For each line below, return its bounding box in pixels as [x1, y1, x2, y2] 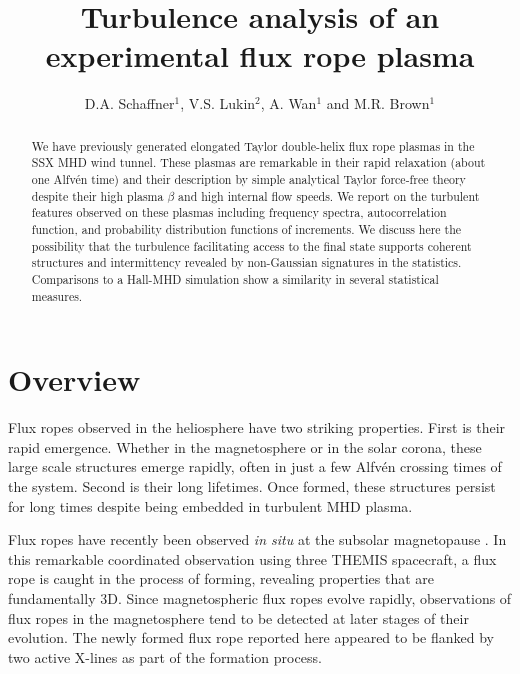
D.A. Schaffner [84, 93, 175, 114]
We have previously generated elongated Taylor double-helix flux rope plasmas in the [31, 137, 475, 154]
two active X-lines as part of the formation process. [8, 646, 322, 667]
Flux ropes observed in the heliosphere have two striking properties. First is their [8, 417, 506, 438]
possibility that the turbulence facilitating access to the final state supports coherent [31, 237, 472, 254]
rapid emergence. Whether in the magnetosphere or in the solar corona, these [8, 436, 482, 457]
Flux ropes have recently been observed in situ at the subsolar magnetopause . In [8, 529, 507, 550]
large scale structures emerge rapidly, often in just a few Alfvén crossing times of [8, 456, 502, 477]
